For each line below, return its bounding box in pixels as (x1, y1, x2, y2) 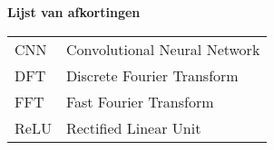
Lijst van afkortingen (7, 3, 141, 21)
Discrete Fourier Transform (65, 64, 239, 86)
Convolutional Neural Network (65, 38, 260, 60)
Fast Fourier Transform (65, 90, 214, 112)
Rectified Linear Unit (65, 117, 201, 138)
